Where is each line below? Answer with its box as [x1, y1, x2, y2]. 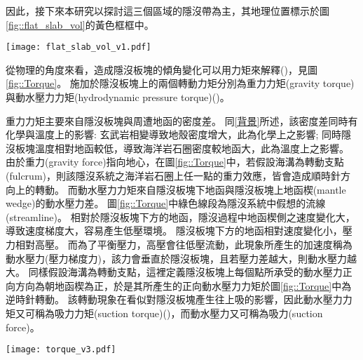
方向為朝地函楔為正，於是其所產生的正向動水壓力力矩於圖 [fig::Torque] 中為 [15, 278, 352, 293]
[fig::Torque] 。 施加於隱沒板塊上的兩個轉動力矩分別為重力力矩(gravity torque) [6, 76, 355, 91]
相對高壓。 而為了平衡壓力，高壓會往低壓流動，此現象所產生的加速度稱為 [15, 236, 352, 251]
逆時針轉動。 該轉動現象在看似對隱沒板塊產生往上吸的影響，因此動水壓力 [6, 292, 343, 307]
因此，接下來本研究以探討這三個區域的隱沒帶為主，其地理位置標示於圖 [6, 4, 329, 18]
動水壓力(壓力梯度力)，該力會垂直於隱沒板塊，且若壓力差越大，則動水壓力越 [6, 251, 357, 265]
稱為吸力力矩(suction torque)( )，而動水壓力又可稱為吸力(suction [34, 305, 323, 320]
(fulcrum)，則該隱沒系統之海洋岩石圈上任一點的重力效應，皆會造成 [6, 168, 312, 182]
